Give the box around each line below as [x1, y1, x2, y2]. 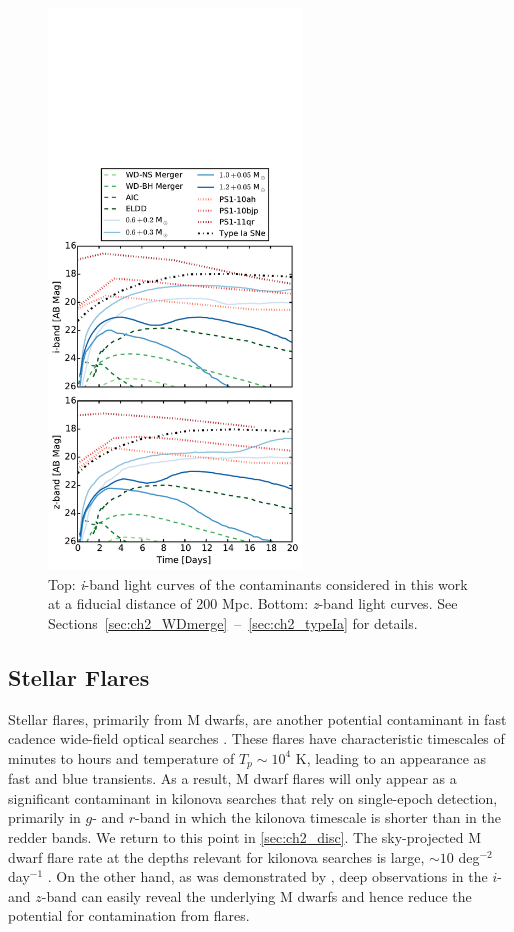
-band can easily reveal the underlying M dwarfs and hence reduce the [41, 885, 472, 906]
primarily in [8, 807, 81, 828]
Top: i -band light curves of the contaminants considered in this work [48, 573, 468, 594]
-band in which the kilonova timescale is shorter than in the [135, 807, 501, 828]
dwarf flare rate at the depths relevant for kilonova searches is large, [8, 846, 425, 867]
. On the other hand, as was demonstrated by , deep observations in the [47, 866, 488, 887]
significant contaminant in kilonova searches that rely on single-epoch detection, [8, 787, 498, 808]
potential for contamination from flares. [8, 905, 250, 926]
